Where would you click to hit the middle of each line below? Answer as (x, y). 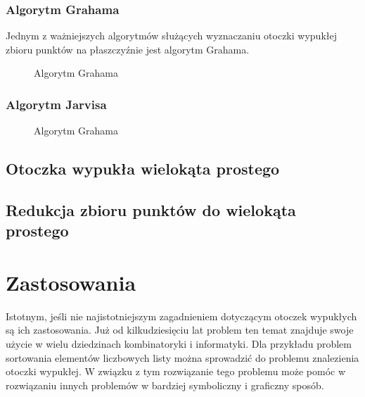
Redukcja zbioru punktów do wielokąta (151, 209)
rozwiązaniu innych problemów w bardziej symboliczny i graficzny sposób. (165, 385)
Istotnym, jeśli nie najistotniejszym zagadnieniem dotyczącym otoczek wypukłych (181, 316)
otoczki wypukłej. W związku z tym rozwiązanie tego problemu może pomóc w (176, 371)
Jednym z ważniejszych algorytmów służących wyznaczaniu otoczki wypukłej (171, 36)
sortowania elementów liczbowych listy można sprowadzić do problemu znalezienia (182, 357)
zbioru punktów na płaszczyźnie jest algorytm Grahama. (128, 49)
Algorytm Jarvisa (56, 104)
